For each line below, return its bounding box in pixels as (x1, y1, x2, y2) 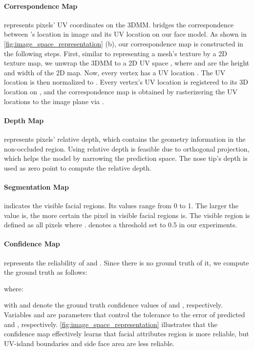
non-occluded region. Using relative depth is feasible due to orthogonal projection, (4, 143, 250, 153)
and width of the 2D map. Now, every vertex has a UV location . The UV (4, 67, 226, 77)
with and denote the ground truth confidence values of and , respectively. (4, 300, 223, 310)
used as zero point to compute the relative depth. (4, 162, 151, 173)
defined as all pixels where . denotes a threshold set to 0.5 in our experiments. (4, 219, 237, 230)
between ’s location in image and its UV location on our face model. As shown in (4, 29, 247, 39)
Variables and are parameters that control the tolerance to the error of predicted (4, 309, 245, 320)
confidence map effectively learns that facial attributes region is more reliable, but (4, 328, 249, 339)
